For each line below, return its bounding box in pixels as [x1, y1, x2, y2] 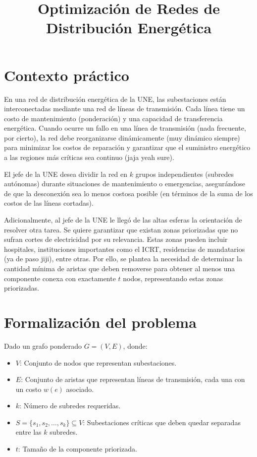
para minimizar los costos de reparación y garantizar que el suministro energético [4, 142, 251, 152]
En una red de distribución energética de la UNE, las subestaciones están [4, 93, 226, 104]
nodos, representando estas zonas [123, 273, 223, 283]
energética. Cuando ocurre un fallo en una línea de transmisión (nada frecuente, [4, 123, 246, 133]
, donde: [123, 340, 148, 351]
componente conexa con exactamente [4, 273, 116, 283]
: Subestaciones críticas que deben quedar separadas [83, 417, 241, 427]
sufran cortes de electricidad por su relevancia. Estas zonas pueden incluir [4, 234, 228, 244]
